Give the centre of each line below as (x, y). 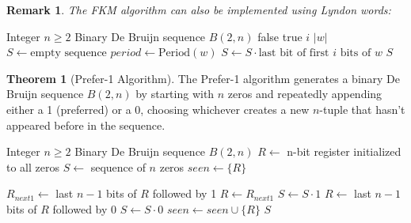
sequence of (118, 166)
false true (280, 36)
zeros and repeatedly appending (305, 94)
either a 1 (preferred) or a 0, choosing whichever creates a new (158, 109)
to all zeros (33, 166)
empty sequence (68, 53)
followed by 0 (85, 208)
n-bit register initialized (344, 151)
